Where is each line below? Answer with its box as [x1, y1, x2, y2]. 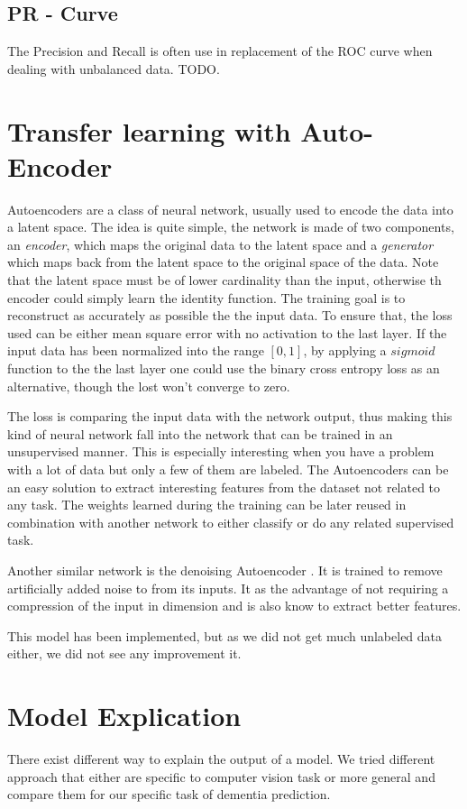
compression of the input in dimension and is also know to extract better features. [7, 596, 462, 615]
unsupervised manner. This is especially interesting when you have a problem [7, 442, 435, 461]
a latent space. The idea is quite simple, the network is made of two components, [7, 217, 454, 236]
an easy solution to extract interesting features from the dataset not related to [7, 477, 441, 496]
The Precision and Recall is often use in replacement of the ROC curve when [7, 41, 433, 60]
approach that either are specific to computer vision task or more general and [7, 767, 435, 786]
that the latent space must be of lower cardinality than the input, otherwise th [7, 271, 442, 290]
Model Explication [7, 697, 242, 734]
